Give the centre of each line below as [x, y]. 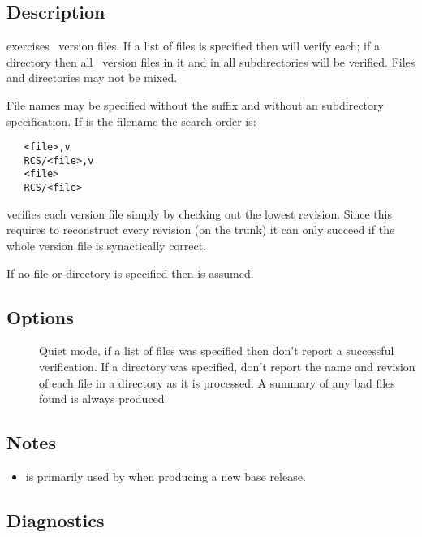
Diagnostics [56, 520]
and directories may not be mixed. [92, 78]
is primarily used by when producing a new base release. [166, 476]
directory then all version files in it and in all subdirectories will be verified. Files [211, 61]
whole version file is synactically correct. [107, 245]
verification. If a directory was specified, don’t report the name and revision [227, 366]
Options [40, 316]
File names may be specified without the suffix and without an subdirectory [195, 104]
